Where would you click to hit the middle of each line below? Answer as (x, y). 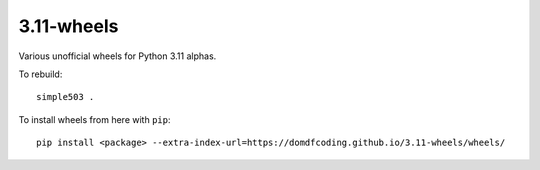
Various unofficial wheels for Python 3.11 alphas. (117, 56)
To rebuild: (40, 74)
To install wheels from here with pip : (94, 119)
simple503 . (65, 97)
